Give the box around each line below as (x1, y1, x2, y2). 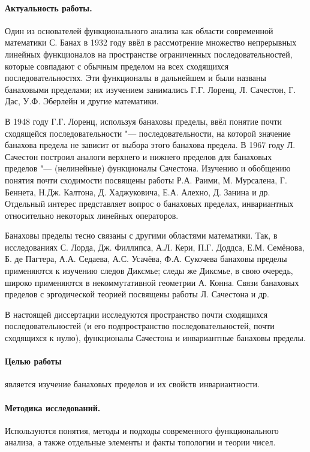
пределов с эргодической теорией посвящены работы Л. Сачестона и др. (5, 288, 270, 300)
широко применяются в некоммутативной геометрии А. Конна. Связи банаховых (5, 276, 299, 288)
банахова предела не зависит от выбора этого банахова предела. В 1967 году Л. (5, 138, 296, 151)
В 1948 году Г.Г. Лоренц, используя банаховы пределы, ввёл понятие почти (5, 114, 282, 127)
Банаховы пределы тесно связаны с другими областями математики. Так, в (5, 229, 278, 242)
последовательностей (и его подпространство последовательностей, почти (5, 320, 275, 332)
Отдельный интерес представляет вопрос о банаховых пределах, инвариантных (5, 197, 294, 210)
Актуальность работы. (5, 1, 92, 14)
